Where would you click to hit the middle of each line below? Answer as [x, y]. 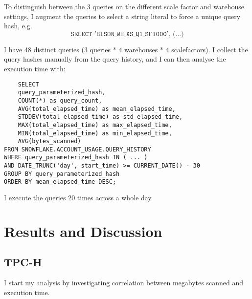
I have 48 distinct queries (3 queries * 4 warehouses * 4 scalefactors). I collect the [126, 49]
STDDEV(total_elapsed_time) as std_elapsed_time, [100, 117]
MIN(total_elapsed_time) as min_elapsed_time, [95, 133]
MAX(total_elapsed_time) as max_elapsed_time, [95, 125]
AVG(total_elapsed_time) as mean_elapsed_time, [97, 109]
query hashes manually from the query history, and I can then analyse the [115, 59]
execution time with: [35, 68]
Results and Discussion [83, 231]
